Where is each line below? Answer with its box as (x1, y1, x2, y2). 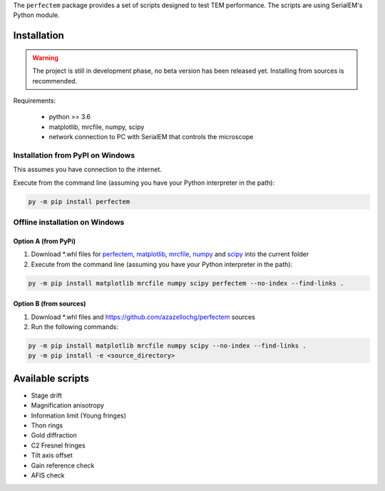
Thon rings (31, 421, 63, 430)
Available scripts (13, 372, 89, 385)
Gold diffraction (31, 431, 78, 440)
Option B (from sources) (13, 300, 86, 308)
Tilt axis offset (31, 451, 73, 460)
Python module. (13, 11, 60, 19)
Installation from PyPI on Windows (13, 150, 135, 160)
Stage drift (31, 391, 62, 400)
